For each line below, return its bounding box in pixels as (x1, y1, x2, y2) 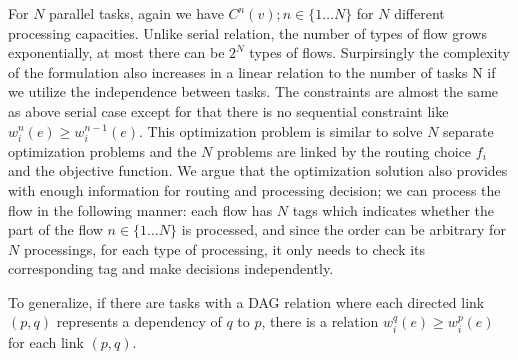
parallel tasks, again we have (49, 3, 224, 23)
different (394, 3, 445, 23)
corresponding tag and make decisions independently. (8, 258, 334, 279)
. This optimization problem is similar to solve (139, 120, 423, 141)
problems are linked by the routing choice (216, 140, 472, 161)
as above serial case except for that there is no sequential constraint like (8, 100, 449, 121)
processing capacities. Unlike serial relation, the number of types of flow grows (8, 22, 487, 43)
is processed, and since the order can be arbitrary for (181, 219, 506, 240)
